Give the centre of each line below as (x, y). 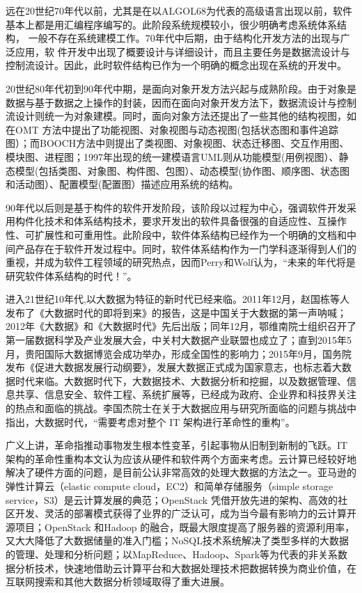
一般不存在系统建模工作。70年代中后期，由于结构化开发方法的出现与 (184, 38)
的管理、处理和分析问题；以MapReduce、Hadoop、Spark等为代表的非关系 (172, 554)
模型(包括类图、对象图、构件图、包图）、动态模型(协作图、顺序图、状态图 (182, 170)
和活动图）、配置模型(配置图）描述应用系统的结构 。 (122, 184)
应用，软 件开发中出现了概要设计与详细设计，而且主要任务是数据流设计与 (182, 51)
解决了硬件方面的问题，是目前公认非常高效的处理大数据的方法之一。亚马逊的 (181, 472)
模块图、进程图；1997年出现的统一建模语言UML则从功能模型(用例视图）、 (172, 156)
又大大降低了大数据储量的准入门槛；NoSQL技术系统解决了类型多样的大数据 (177, 540)
